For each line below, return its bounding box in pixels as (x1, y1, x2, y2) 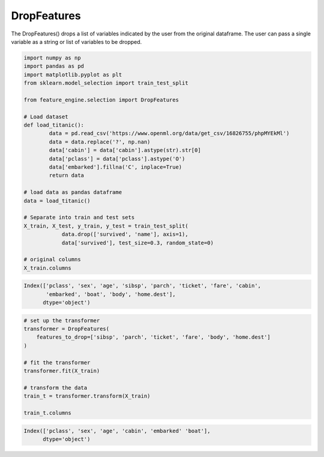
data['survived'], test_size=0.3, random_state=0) (61, 239, 214, 246)
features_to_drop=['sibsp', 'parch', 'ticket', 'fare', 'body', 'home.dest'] (36, 334, 271, 340)
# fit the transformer (23, 359, 91, 366)
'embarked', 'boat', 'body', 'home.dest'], (46, 291, 176, 297)
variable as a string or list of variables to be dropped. (11, 38, 142, 45)
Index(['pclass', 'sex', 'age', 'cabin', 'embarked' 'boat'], (23, 427, 211, 434)
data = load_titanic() (23, 197, 91, 204)
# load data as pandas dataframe (23, 189, 122, 196)
